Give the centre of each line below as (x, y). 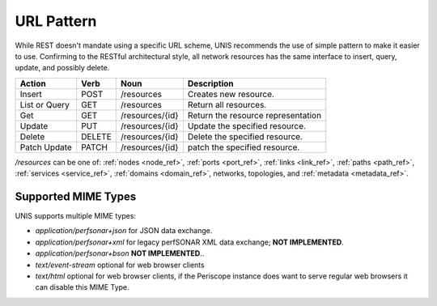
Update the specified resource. (247, 125)
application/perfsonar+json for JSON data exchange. (124, 231)
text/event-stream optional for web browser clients (120, 265)
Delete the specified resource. (245, 136)
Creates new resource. (231, 94)
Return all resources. (227, 104)
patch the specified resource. (244, 147)
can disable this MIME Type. (82, 287)
